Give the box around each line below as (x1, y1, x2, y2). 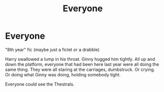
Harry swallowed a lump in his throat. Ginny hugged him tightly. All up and (5, 56, 155, 62)
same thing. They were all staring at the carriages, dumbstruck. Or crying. (5, 67, 155, 72)
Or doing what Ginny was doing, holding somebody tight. (5, 71, 121, 77)
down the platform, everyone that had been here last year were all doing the (5, 61, 159, 67)
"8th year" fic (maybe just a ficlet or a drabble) (5, 46, 100, 52)
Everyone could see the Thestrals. (5, 81, 75, 87)
